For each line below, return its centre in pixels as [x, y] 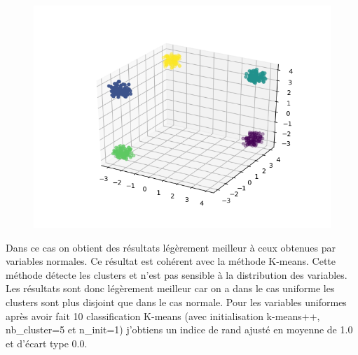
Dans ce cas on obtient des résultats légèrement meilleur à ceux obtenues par [171, 247]
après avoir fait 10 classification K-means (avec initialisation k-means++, [163, 316]
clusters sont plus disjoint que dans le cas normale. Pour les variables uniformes [176, 302]
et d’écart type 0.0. [47, 343]
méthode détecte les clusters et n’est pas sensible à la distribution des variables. [177, 274]
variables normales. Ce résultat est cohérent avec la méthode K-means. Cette [171, 261]
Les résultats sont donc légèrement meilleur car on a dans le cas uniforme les [170, 288]
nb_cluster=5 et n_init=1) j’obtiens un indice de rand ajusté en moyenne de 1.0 [179, 329]
